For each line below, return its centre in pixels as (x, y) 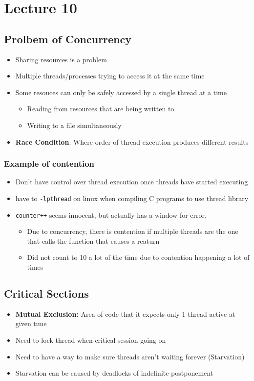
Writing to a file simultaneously (74, 125)
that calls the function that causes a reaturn (93, 241)
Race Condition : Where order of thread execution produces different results (132, 141)
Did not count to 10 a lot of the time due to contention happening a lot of (138, 257)
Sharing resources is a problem (61, 59)
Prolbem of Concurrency (68, 38)
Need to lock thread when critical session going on (91, 340)
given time (31, 323)
